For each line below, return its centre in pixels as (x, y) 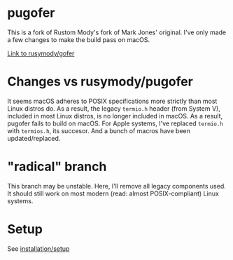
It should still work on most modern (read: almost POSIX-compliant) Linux (113, 193)
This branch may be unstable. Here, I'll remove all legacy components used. (116, 186)
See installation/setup (38, 248)
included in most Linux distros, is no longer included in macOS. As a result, (115, 116)
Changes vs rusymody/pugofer (100, 82)
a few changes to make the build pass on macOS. (79, 39)
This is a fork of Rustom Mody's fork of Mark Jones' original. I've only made (116, 32)
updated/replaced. (34, 138)
